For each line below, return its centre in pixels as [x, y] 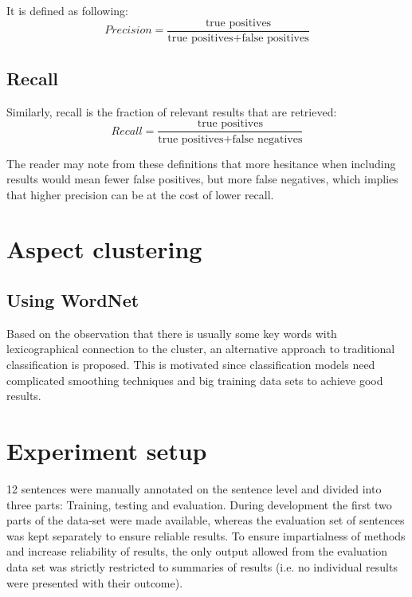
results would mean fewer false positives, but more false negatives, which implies [202, 179]
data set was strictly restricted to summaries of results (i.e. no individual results [202, 566]
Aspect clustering [104, 249]
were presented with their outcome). [95, 582]
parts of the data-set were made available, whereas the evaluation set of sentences [206, 520]
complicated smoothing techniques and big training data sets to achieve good [195, 380]
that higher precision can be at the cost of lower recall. [140, 194]
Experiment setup [107, 451]
